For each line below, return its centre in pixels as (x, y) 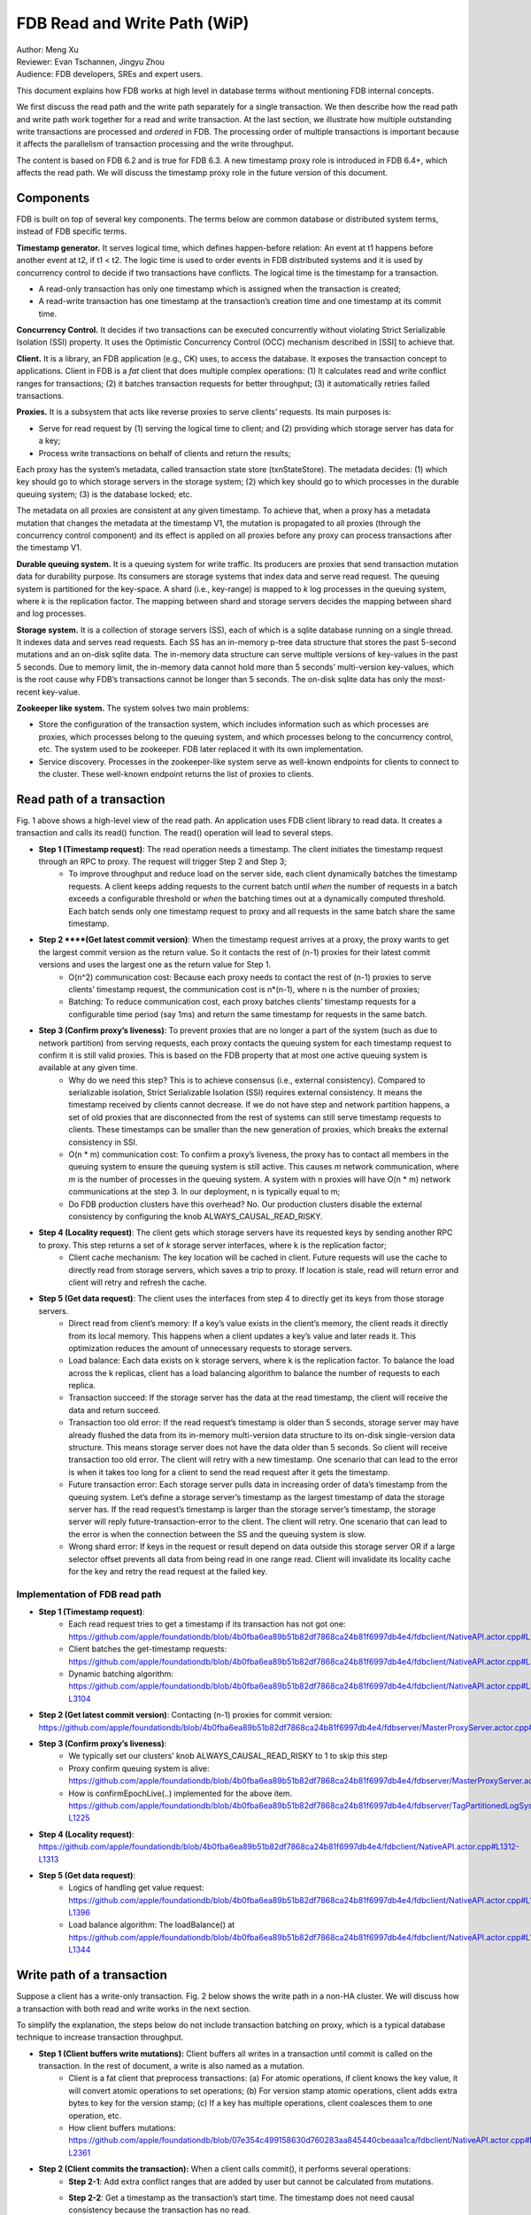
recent (28, 692)
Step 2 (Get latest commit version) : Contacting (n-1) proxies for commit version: (185, 1715)
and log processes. (51, 614)
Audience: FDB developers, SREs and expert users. (110, 74)
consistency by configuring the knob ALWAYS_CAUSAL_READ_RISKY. (196, 1216)
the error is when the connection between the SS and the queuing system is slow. (217, 1534)
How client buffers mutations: (122, 2128)
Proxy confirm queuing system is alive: (139, 1768)
